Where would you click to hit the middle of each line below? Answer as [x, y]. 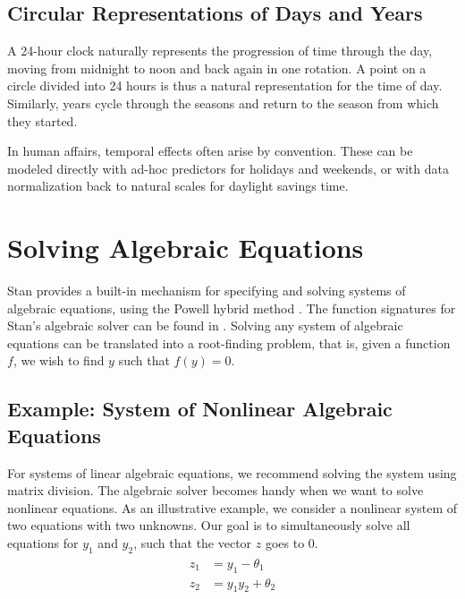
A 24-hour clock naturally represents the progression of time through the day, [220, 51]
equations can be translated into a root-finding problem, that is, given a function [229, 342]
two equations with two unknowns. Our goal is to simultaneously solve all [209, 525]
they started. [42, 120]
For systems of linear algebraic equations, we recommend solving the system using [232, 472]
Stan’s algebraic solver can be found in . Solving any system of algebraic [205, 325]
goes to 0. [292, 543]
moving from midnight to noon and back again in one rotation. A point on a [217, 68]
